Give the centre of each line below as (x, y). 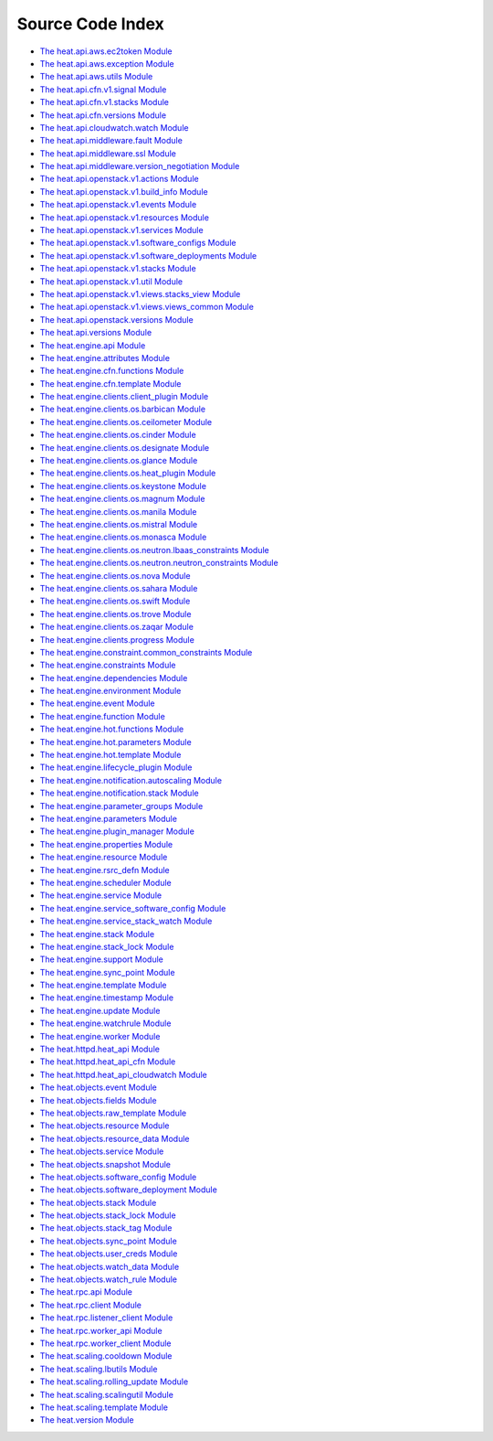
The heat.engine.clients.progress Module (117, 639)
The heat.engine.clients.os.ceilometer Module (126, 422)
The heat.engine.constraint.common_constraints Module (146, 652)
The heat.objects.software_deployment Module (129, 1190)
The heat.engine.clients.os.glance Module (119, 461)
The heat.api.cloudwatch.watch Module (114, 127)
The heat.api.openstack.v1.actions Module (120, 179)
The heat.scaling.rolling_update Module (114, 1382)
